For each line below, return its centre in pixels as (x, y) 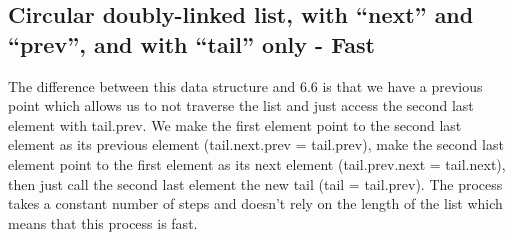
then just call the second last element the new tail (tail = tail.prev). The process (255, 183)
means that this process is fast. (103, 222)
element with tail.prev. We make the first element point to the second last (235, 124)
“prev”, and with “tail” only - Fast (191, 43)
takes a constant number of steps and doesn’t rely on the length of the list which (255, 203)
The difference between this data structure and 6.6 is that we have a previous (245, 85)
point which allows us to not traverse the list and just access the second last (241, 105)
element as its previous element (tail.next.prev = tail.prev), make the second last (256, 144)
